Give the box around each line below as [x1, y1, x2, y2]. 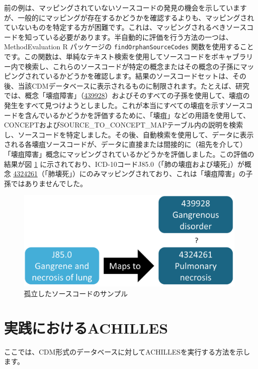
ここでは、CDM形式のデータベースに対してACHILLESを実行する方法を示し [4, 346, 251, 357]
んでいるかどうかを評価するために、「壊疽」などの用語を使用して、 [31, 110, 250, 120]
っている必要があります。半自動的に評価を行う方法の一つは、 [31, 31, 233, 42]
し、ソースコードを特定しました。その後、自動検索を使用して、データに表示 [4, 129, 254, 139]
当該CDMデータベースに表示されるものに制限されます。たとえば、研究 [17, 80, 250, 91]
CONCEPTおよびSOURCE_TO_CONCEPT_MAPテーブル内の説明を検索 [4, 120, 243, 130]
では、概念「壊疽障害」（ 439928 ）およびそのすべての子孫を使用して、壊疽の [4, 90, 250, 101]
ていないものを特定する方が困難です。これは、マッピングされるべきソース [4, 22, 247, 32]
